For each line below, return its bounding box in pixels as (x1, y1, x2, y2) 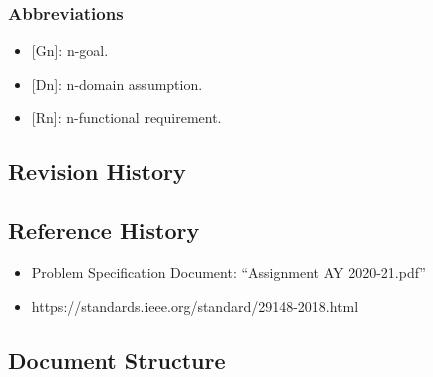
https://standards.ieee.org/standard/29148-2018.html (31, 295, 359, 316)
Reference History (8, 215, 200, 246)
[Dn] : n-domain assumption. (31, 73, 203, 94)
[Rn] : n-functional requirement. (31, 107, 222, 128)
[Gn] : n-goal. (31, 40, 109, 61)
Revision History (8, 156, 186, 187)
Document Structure (8, 344, 226, 375)
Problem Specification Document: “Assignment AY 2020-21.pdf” (31, 261, 426, 282)
